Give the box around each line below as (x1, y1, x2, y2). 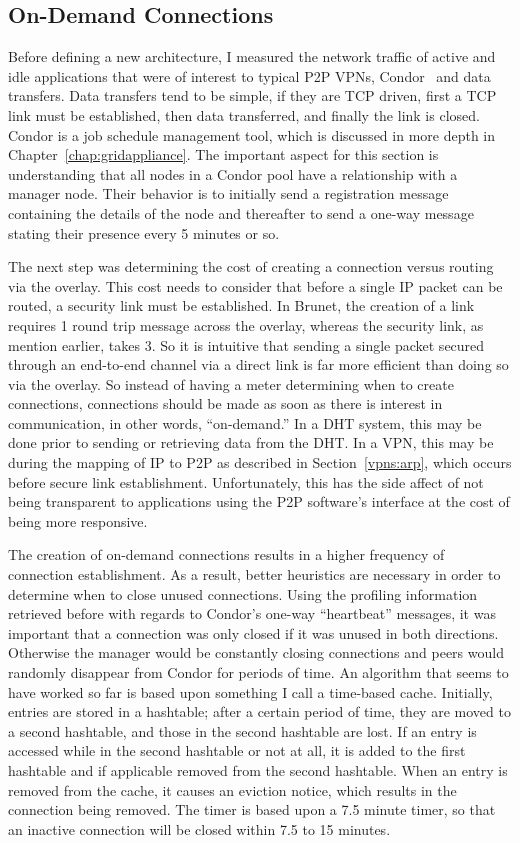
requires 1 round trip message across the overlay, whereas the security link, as (8, 314, 484, 335)
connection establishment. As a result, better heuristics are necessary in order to (8, 564, 501, 585)
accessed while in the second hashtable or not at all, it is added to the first (8, 740, 466, 761)
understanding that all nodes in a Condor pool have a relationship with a (8, 163, 458, 184)
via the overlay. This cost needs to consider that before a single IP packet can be (8, 275, 503, 296)
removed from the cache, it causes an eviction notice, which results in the (8, 779, 457, 800)
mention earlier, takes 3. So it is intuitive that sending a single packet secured (8, 334, 485, 355)
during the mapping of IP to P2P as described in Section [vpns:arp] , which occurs (8, 452, 512, 473)
